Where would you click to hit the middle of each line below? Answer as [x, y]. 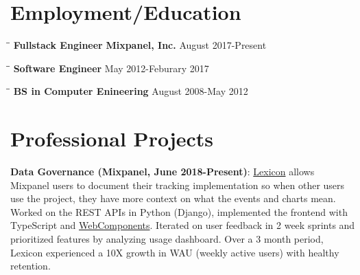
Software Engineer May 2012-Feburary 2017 [111, 68]
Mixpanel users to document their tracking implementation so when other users [178, 185]
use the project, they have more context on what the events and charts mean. [173, 198]
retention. [31, 266]
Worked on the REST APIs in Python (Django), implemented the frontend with [179, 211]
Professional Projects [112, 139]
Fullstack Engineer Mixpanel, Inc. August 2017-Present [140, 45]
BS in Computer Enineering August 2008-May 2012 [131, 91]
